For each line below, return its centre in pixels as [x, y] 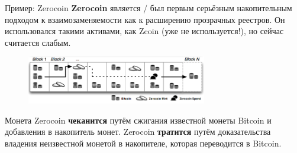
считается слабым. [38, 42]
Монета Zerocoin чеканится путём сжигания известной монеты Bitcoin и [138, 120]
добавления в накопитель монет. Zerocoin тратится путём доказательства [138, 132]
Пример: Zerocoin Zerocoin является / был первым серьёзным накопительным [148, 8]
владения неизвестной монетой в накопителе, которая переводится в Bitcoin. [143, 143]
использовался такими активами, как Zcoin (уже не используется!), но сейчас [144, 31]
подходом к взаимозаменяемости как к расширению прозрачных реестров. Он [145, 19]
